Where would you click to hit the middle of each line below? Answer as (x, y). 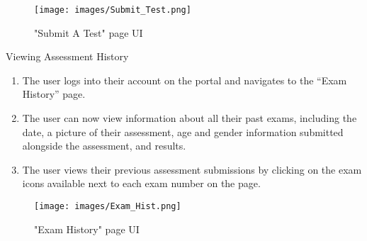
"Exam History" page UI (87, 229)
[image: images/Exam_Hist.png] (108, 206)
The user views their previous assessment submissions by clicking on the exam (192, 169)
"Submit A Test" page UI (89, 32)
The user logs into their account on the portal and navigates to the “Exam (185, 80)
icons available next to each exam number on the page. (141, 183)
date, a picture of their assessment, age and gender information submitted (183, 131)
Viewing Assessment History (67, 56)
